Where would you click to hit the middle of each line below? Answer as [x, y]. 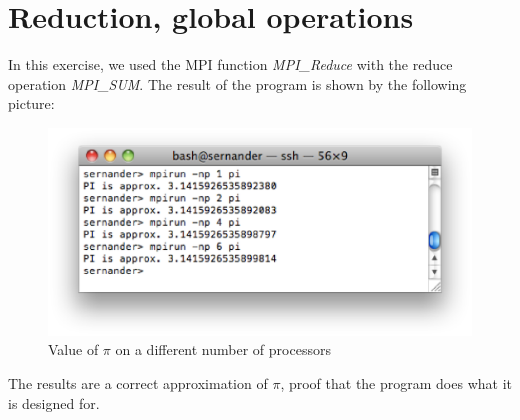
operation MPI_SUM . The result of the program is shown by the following [237, 83]
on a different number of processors [223, 349]
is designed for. [54, 402]
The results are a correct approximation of [138, 382]
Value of [73, 349]
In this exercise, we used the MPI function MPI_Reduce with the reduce [230, 64]
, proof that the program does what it [396, 382]
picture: [31, 103]
